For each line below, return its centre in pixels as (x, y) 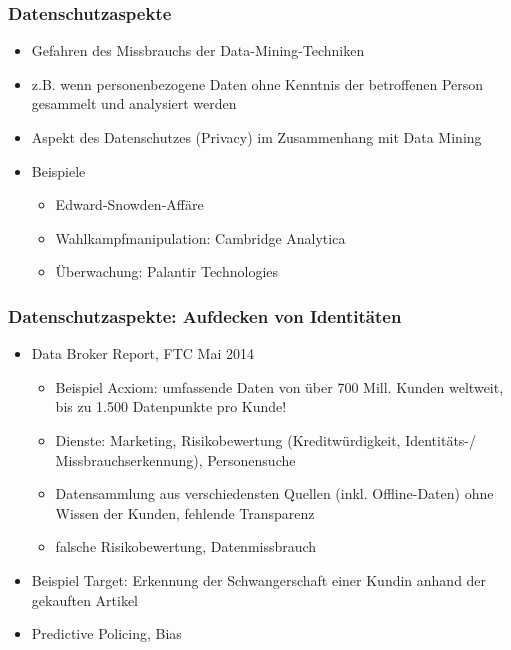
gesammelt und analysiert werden (134, 103)
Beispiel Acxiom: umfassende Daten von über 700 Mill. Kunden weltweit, (279, 386)
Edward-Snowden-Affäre (129, 204)
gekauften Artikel (85, 599)
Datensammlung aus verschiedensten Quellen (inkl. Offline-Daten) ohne (274, 493)
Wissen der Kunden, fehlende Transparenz (185, 512)
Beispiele (58, 170)
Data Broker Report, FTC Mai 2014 (142, 353)
